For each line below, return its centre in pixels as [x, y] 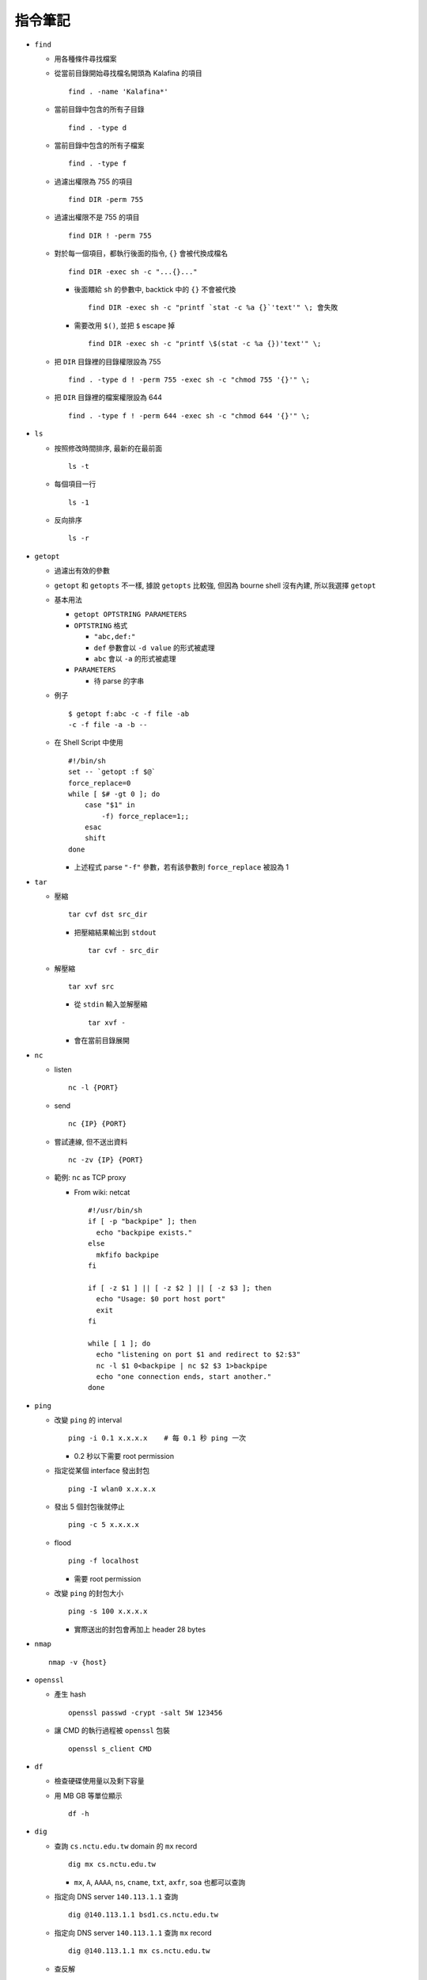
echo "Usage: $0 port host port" [161, 1299]
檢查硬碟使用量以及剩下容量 [99, 1781]
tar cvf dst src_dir [108, 914]
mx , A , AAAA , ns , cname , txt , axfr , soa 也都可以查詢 [160, 1882]
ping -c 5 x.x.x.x [104, 1525]
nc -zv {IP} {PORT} [106, 1159]
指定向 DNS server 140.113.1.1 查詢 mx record [133, 1932]
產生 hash [70, 1694]
